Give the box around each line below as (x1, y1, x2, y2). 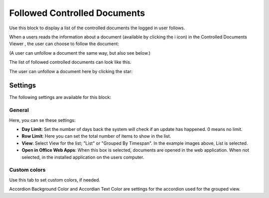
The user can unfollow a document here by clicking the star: (9, 68, 133, 74)
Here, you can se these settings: (9, 117, 76, 123)
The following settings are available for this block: (9, 95, 112, 100)
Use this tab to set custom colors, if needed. (9, 177, 101, 183)
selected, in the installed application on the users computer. (21, 154, 144, 160)
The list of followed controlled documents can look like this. (9, 59, 132, 65)
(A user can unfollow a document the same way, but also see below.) (9, 50, 150, 56)
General (9, 107, 29, 114)
